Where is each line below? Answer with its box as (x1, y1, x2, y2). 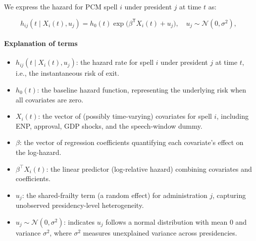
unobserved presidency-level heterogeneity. (15, 200, 144, 210)
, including (216, 111, 249, 121)
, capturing (212, 190, 246, 200)
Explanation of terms (4, 38, 78, 48)
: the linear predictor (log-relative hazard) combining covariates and (46, 163, 252, 174)
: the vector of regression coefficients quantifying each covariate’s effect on (19, 137, 244, 147)
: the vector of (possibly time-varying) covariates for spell (38, 111, 212, 121)
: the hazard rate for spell (76, 57, 154, 67)
